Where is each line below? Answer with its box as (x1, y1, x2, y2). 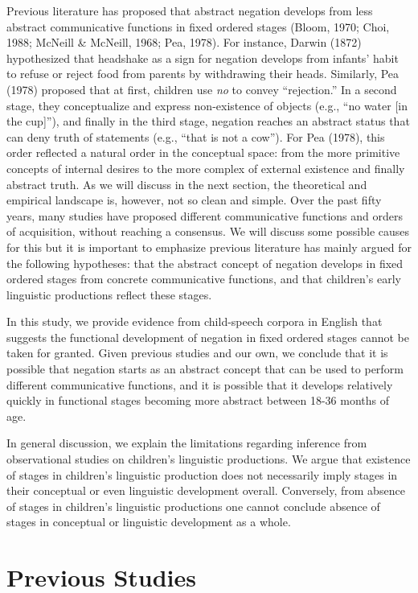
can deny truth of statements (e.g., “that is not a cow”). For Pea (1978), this (6, 128, 385, 145)
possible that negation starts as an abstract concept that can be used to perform (6, 360, 404, 377)
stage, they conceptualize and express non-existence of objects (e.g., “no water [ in (6, 97, 408, 113)
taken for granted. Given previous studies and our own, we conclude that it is (6, 344, 388, 361)
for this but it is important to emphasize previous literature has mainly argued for (6, 238, 412, 255)
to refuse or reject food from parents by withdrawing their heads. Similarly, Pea (6, 65, 400, 82)
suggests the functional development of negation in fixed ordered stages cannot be (6, 328, 409, 345)
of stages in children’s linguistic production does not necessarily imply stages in (6, 466, 398, 483)
